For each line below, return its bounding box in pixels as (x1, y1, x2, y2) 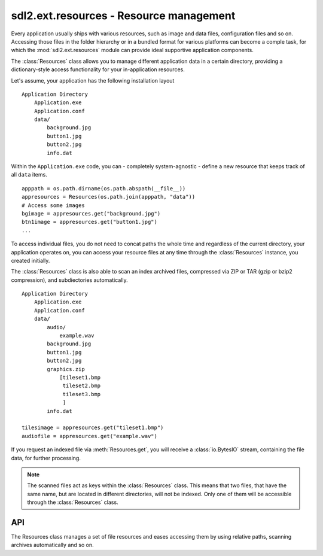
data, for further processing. (11, 454, 81, 461)
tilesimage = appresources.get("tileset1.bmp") (22, 424, 164, 431)
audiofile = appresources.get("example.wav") (22, 433, 158, 439)
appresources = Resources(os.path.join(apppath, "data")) (22, 193, 196, 200)
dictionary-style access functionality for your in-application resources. (11, 66, 185, 73)
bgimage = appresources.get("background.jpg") (22, 210, 161, 217)
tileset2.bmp (62, 382, 101, 389)
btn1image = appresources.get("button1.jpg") (22, 218, 158, 226)
